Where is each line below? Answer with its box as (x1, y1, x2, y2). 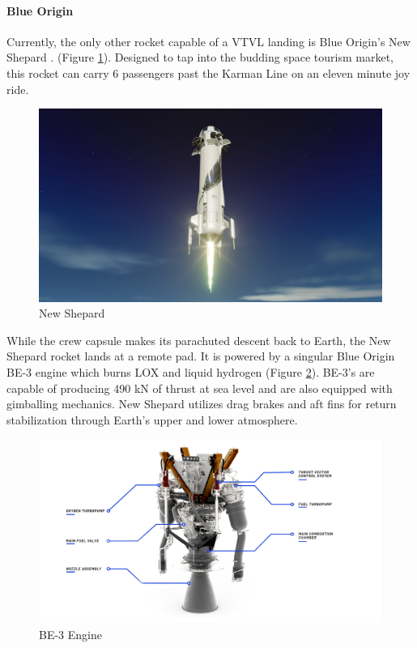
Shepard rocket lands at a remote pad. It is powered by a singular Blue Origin (6, 347, 395, 364)
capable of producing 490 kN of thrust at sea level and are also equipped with (6, 379, 393, 396)
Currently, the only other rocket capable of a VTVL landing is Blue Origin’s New (6, 32, 411, 49)
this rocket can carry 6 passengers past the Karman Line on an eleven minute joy (6, 64, 411, 81)
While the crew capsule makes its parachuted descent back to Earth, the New (6, 331, 391, 348)
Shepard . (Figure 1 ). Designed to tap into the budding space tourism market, (6, 49, 394, 66)
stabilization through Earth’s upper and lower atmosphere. (6, 411, 298, 428)
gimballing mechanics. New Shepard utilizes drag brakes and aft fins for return (6, 395, 397, 412)
